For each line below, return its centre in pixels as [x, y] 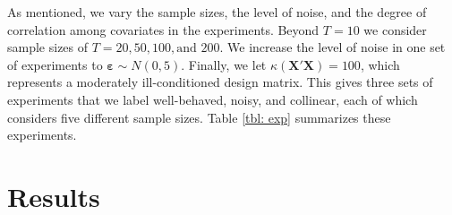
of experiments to [55, 64]
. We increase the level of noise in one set [333, 47]
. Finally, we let [224, 64]
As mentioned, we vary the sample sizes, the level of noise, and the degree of [217, 12]
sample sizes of [48, 47]
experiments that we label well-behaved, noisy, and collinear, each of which [213, 99]
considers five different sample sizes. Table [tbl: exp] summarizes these [199, 117]
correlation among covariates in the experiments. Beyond [163, 29]
